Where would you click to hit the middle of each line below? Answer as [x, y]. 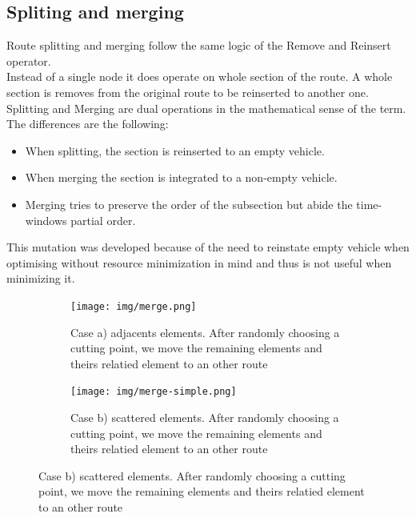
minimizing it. [41, 278]
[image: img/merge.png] [134, 306]
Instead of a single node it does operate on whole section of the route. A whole [200, 76]
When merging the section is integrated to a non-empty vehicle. [181, 177]
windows [46, 220]
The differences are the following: [88, 124]
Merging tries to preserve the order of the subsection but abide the [189, 204]
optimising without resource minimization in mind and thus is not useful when [199, 262]
